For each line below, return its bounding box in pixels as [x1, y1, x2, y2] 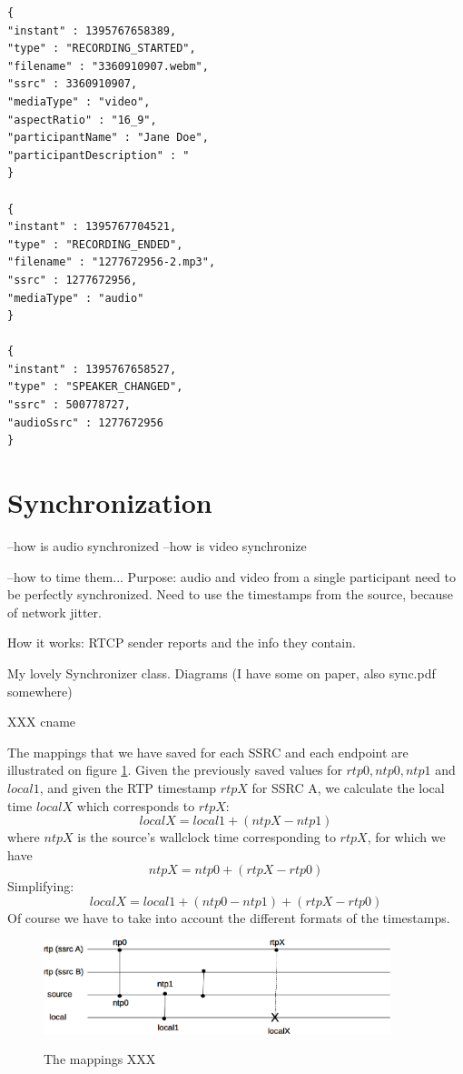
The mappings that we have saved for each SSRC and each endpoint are [7, 742, 409, 761]
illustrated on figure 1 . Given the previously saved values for [7, 760, 342, 779]
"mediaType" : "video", [7, 95, 151, 108]
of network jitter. [7, 602, 102, 621]
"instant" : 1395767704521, [7, 220, 177, 234]
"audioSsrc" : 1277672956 [7, 416, 163, 429]
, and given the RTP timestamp [39, 778, 217, 797]
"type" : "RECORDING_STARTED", [7, 42, 196, 55]
